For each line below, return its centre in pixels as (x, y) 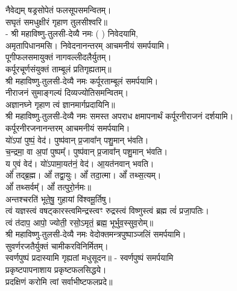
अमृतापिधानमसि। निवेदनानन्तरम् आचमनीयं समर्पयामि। (88, 45)
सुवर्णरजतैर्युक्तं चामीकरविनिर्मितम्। (57, 246)
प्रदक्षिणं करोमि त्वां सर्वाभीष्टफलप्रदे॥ (59, 281)
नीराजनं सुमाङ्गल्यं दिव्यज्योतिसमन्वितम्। (67, 92)
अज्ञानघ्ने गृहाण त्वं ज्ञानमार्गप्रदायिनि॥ (60, 104)
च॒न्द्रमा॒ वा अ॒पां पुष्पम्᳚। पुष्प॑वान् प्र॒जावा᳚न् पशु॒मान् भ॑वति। (87, 152)
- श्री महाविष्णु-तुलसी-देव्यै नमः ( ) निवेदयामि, (72, 33)
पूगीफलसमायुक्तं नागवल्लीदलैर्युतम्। (58, 57)
